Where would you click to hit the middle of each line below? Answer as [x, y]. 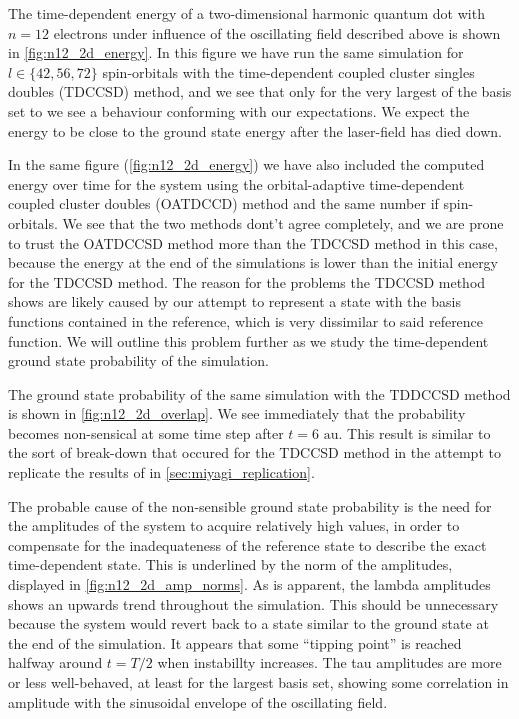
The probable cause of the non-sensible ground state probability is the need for [250, 505]
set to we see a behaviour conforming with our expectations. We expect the [239, 110]
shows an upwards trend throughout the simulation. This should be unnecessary [253, 603]
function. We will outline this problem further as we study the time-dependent [248, 340]
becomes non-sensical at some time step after [146, 432]
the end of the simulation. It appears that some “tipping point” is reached [235, 642]
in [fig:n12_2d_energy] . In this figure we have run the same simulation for [236, 52]
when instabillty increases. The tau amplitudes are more [329, 662]
